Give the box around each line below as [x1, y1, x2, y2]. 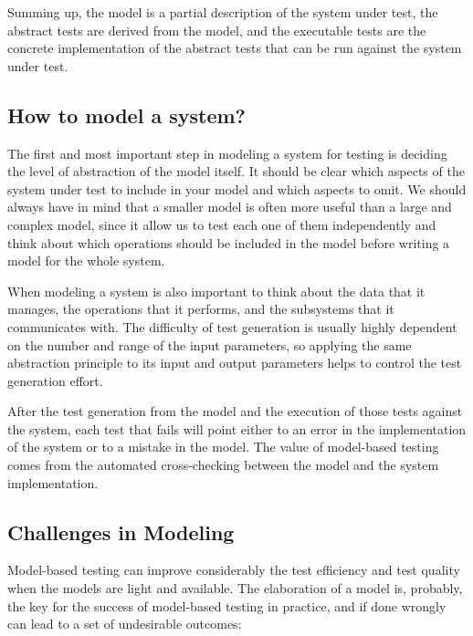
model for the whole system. [7, 251, 165, 270]
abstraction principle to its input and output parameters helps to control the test [7, 353, 462, 372]
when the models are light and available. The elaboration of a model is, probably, [7, 579, 463, 598]
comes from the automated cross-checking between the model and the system [7, 455, 439, 474]
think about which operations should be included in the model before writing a [7, 233, 450, 252]
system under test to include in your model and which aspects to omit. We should [7, 179, 467, 198]
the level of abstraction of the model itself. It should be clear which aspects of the [7, 162, 465, 181]
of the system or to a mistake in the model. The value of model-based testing [7, 437, 439, 456]
